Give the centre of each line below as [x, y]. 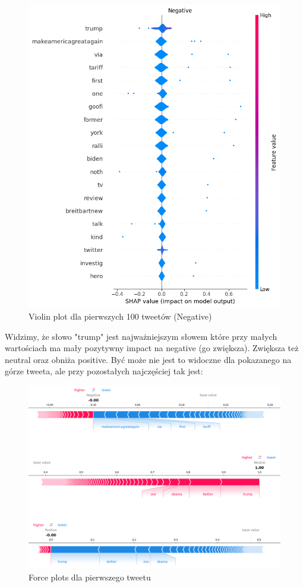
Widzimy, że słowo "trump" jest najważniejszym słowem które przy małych [141, 336]
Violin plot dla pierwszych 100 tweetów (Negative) [120, 316]
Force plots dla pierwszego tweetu [90, 577]
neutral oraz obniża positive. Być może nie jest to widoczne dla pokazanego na [148, 359]
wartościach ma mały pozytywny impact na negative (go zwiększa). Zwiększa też [152, 348]
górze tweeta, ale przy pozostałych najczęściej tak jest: [104, 371]
